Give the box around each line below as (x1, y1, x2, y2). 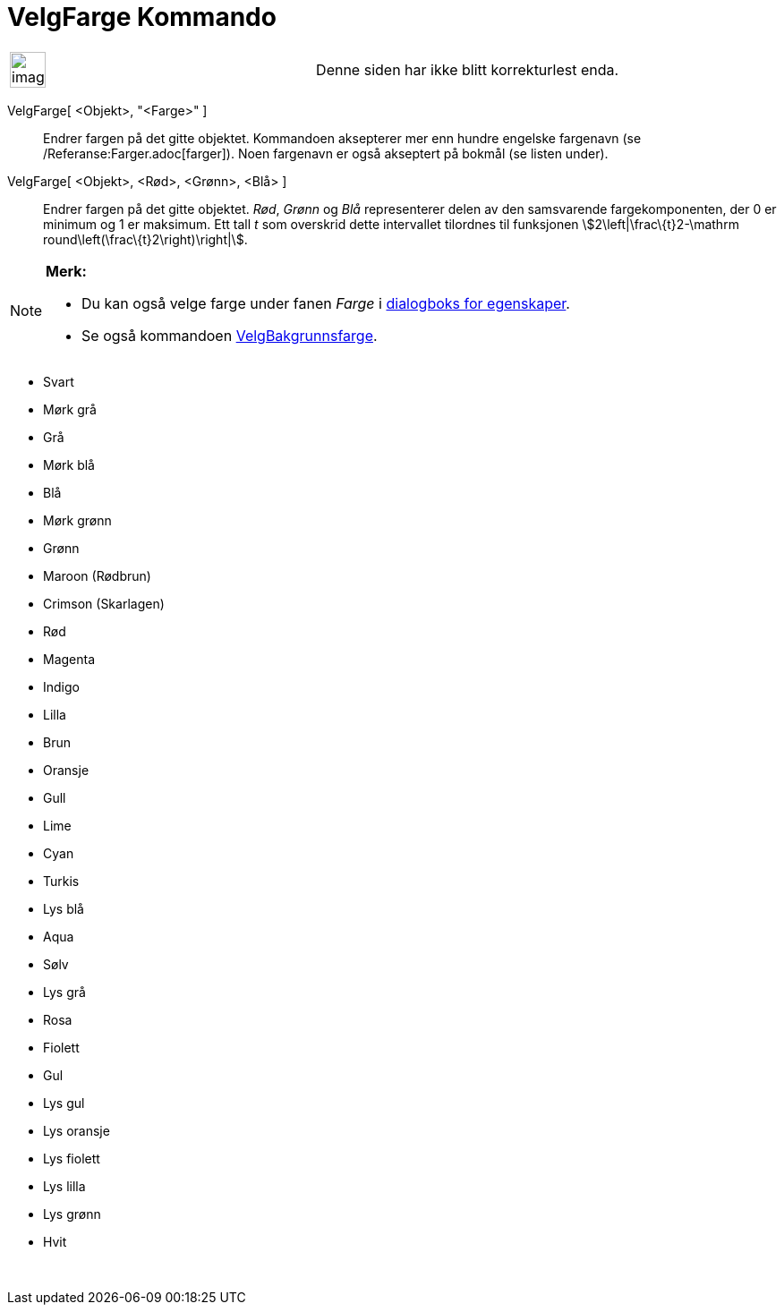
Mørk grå (43, 401, 97, 417)
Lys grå (43, 984, 86, 1000)
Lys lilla (43, 1178, 86, 1194)
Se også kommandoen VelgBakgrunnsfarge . (81, 326, 378, 345)
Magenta (43, 651, 96, 667)
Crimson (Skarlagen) (43, 595, 165, 611)
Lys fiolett (43, 1150, 100, 1166)
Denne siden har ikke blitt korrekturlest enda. (316, 60, 619, 79)
